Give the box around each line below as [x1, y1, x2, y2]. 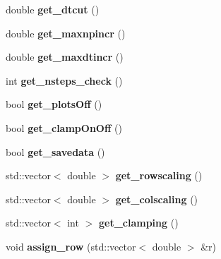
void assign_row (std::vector [6, 239, 136, 253]
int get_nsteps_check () [6, 73, 123, 88]
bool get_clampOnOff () [6, 120, 122, 135]
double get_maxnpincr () [6, 25, 126, 40]
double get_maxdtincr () [6, 49, 124, 64]
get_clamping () [98, 215, 179, 230]
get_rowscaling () [115, 168, 203, 183]
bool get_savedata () [6, 144, 105, 159]
